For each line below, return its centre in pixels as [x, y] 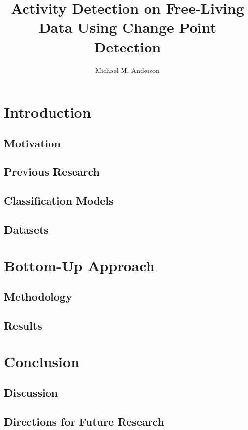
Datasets [26, 229]
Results [23, 325]
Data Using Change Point [127, 27]
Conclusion [42, 361]
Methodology [38, 297]
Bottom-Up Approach [79, 265]
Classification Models [59, 201]
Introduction [48, 112]
